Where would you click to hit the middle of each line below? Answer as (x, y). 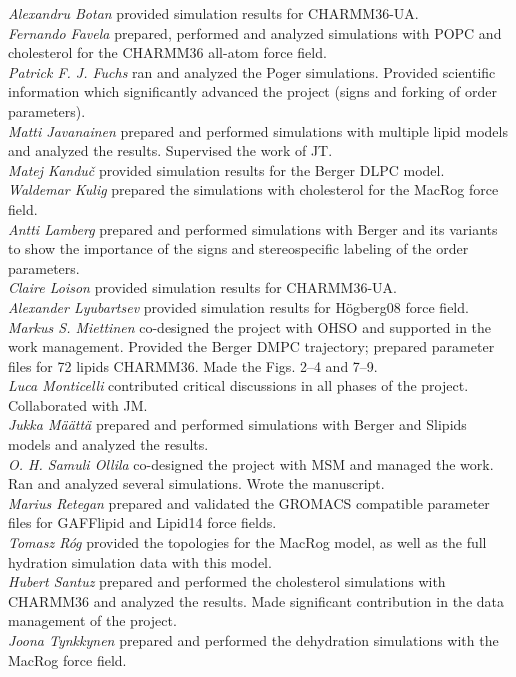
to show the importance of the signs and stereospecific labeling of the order (238, 248)
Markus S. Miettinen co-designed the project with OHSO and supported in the (250, 326)
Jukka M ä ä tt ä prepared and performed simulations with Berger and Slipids (237, 424)
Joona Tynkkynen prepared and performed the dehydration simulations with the (253, 640)
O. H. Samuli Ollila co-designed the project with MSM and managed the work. (251, 463)
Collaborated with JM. (78, 404)
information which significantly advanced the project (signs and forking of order (252, 91)
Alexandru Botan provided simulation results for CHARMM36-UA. (213, 13)
